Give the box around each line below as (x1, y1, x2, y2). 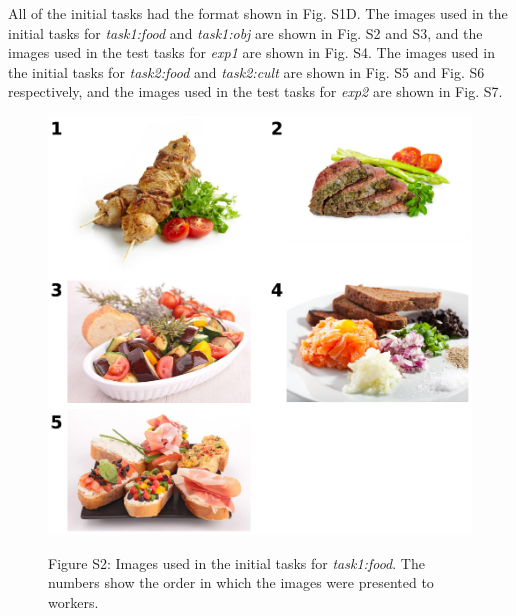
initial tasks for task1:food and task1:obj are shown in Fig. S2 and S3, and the (8, 22, 483, 43)
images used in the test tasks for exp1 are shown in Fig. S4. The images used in (8, 42, 495, 63)
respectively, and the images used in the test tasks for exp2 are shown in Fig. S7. (8, 81, 503, 102)
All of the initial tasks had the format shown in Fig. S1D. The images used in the (8, 3, 508, 23)
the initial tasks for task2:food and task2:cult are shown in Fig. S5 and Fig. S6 (8, 61, 485, 82)
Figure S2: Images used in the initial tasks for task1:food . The (48, 552, 425, 573)
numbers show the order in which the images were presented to (48, 572, 434, 593)
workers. (48, 591, 99, 612)
